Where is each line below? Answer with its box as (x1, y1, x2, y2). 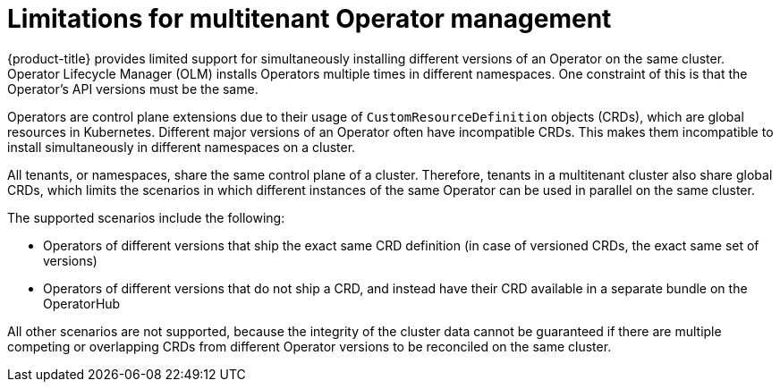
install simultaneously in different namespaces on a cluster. (7, 139, 356, 155)
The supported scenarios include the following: (7, 209, 285, 225)
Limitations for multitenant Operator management (7, 4, 612, 34)
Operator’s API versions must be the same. (7, 80, 259, 97)
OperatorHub (43, 295, 121, 311)
